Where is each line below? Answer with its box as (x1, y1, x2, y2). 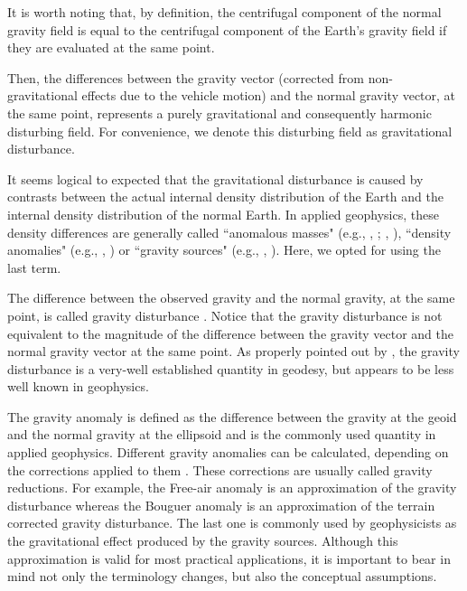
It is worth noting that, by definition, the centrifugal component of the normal (7, 3, 442, 21)
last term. (7, 258, 61, 277)
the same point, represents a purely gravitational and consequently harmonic (7, 103, 432, 122)
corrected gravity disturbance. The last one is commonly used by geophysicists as (7, 513, 457, 532)
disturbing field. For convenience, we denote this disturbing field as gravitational (7, 121, 453, 140)
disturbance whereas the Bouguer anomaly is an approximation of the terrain (7, 495, 435, 514)
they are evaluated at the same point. (7, 38, 215, 57)
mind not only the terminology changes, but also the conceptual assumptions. (7, 567, 437, 586)
